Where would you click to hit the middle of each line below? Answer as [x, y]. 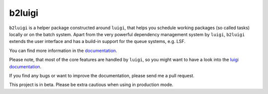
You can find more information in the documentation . [63, 50]
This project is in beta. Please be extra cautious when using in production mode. [91, 85]
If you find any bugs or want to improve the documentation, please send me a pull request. [102, 75]
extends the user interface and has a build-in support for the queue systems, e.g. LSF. [97, 42]
